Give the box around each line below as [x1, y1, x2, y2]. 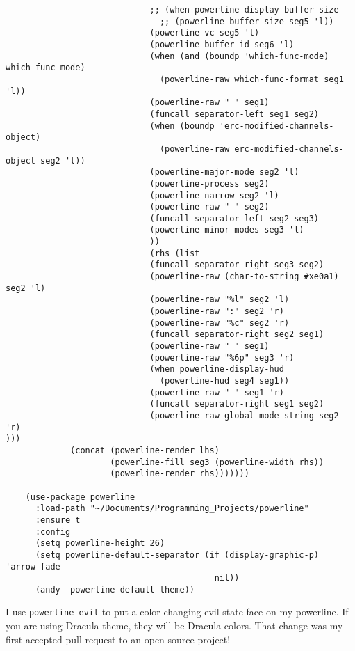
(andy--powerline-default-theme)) [35, 584, 195, 595]
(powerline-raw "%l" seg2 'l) [149, 295, 290, 305]
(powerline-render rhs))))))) [110, 469, 249, 479]
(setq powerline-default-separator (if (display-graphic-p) [35, 549, 320, 560]
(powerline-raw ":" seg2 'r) [149, 306, 284, 317]
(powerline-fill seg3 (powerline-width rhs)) [110, 457, 324, 467]
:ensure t [35, 515, 81, 525]
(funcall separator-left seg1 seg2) [149, 109, 320, 119]
